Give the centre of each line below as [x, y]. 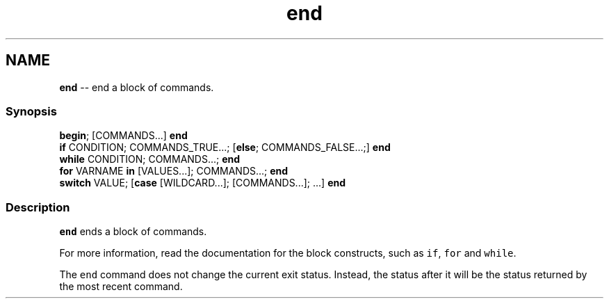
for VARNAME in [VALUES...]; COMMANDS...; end [174, 171]
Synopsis [31, 111]
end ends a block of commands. [133, 232]
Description [38, 207]
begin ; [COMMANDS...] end [123, 136]
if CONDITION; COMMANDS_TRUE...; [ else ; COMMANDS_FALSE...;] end [225, 147]
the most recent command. [121, 287]
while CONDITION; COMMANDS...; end [150, 159]
